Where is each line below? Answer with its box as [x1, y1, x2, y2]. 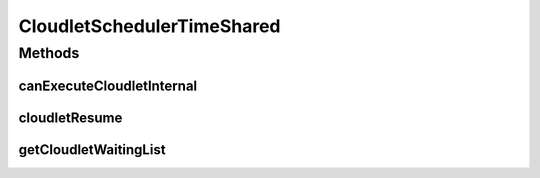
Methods [18, 44, 80, 62]
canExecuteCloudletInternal [18, 77, 198, 94]
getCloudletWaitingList [18, 141, 166, 158]
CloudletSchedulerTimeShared [18, 15, 281, 37]
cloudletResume [18, 109, 123, 126]
